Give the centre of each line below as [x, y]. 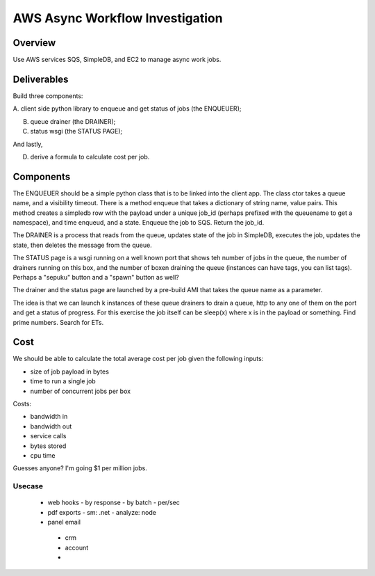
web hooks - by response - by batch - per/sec [114, 503]
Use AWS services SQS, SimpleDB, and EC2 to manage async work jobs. [117, 60]
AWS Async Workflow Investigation [118, 18]
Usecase [28, 486]
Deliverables [41, 79]
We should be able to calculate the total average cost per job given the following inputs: [138, 359]
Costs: [22, 403]
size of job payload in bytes [69, 371]
